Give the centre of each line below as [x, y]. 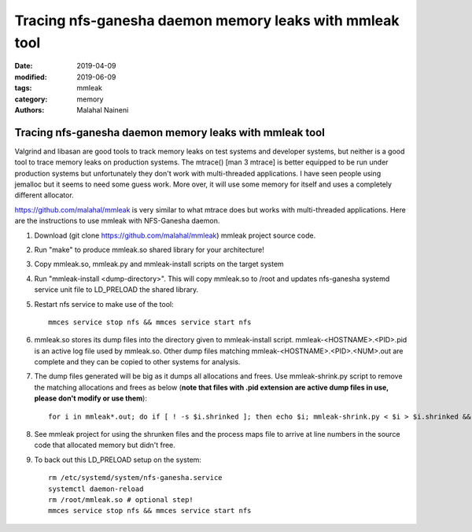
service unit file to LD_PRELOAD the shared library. [116, 290]
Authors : [29, 109]
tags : [23, 88]
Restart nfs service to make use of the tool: [104, 304]
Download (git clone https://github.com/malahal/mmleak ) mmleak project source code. [175, 235]
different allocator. [44, 195]
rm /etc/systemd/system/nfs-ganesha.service [136, 478]
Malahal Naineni [103, 109]
